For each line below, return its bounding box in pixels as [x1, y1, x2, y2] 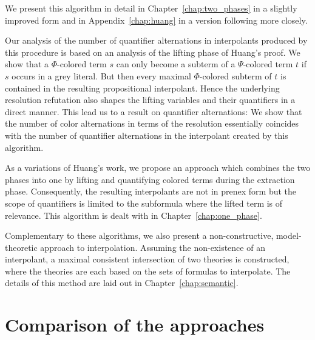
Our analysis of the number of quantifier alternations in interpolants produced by [5, 34, 308, 47]
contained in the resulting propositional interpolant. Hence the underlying [5, 81, 280, 94]
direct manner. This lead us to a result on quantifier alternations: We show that [5, 105, 302, 118]
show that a [5, 58, 49, 70]
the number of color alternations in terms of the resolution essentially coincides [5, 117, 299, 130]
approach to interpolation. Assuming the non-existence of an [40, 241, 265, 253]
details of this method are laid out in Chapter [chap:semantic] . [5, 276, 239, 289]
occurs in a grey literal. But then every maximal [12, 69, 191, 82]
